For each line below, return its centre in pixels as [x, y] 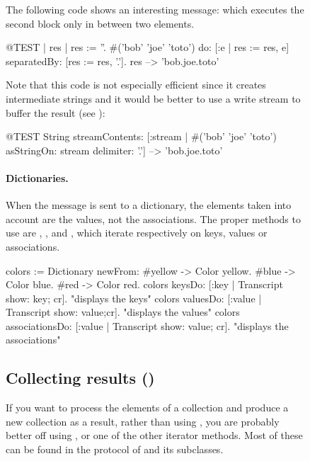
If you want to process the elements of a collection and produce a [147, 408]
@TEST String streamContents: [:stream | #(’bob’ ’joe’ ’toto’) [141, 136]
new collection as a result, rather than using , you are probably [143, 421]
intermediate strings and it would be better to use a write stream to [153, 98]
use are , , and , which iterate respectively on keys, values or [137, 233]
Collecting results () [80, 378]
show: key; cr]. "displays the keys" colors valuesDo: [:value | [134, 298]
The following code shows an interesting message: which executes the [155, 9]
